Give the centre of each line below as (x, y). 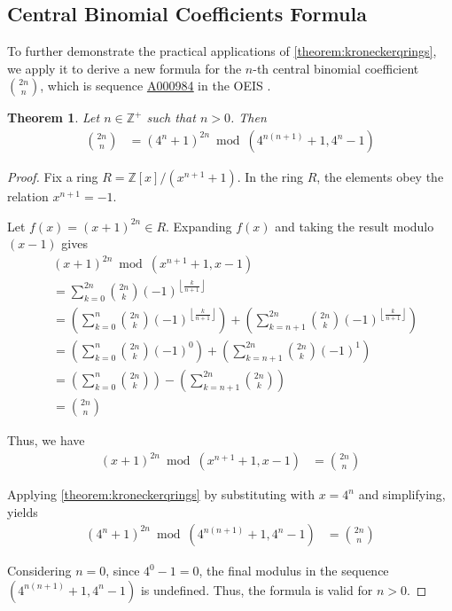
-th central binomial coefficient (336, 68)
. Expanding (199, 226)
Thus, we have (46, 439)
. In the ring (270, 177)
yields (23, 511)
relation (28, 196)
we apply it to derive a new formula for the (125, 68)
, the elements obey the (380, 177)
